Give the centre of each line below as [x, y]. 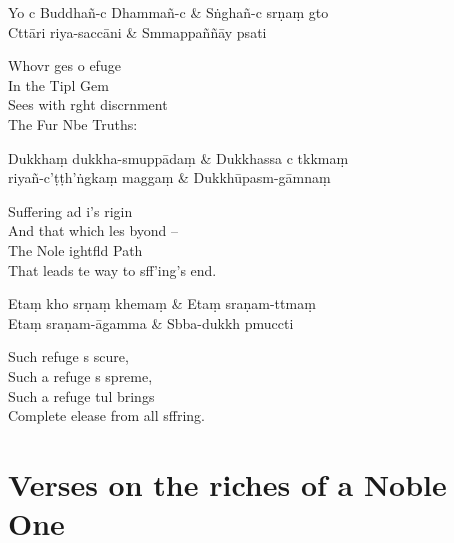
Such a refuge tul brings [81, 395]
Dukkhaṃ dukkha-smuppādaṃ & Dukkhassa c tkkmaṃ [178, 157]
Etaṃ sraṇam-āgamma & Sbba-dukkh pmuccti [151, 322]
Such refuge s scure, [68, 356]
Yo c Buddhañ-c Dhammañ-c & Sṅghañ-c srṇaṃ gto [168, 12]
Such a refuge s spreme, [80, 375]
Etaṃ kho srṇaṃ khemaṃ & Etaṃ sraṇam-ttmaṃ [162, 303]
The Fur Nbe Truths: [73, 123]
